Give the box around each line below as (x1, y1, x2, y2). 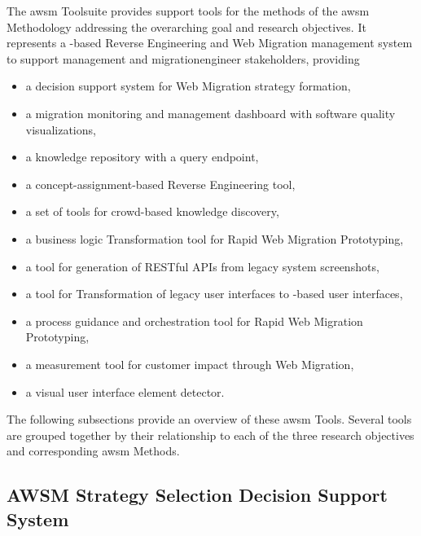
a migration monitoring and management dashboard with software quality (25, 104, 396, 121)
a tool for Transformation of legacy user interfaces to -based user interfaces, (25, 285, 403, 302)
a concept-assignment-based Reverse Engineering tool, (25, 175, 296, 192)
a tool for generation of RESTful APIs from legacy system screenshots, (25, 257, 379, 275)
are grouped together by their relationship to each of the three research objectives (7, 426, 414, 443)
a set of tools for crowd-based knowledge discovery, (25, 203, 279, 220)
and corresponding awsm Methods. (7, 442, 180, 459)
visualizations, (25, 121, 96, 138)
